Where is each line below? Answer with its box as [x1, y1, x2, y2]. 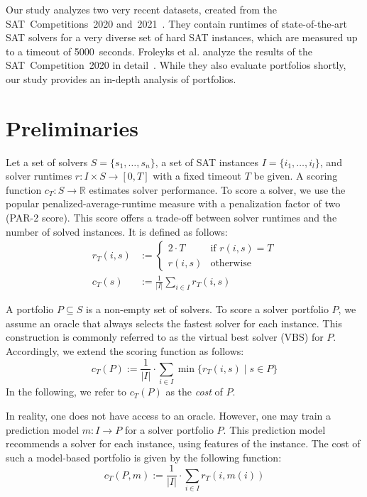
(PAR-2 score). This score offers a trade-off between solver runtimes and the [6, 210, 337, 225]
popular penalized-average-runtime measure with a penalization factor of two [6, 196, 341, 211]
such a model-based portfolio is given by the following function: [6, 449, 282, 464]
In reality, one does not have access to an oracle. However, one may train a [6, 408, 332, 422]
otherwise [210, 258, 252, 268]
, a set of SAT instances [155, 154, 259, 169]
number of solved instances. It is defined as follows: [6, 224, 228, 239]
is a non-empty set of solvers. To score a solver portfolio [85, 302, 329, 317]
